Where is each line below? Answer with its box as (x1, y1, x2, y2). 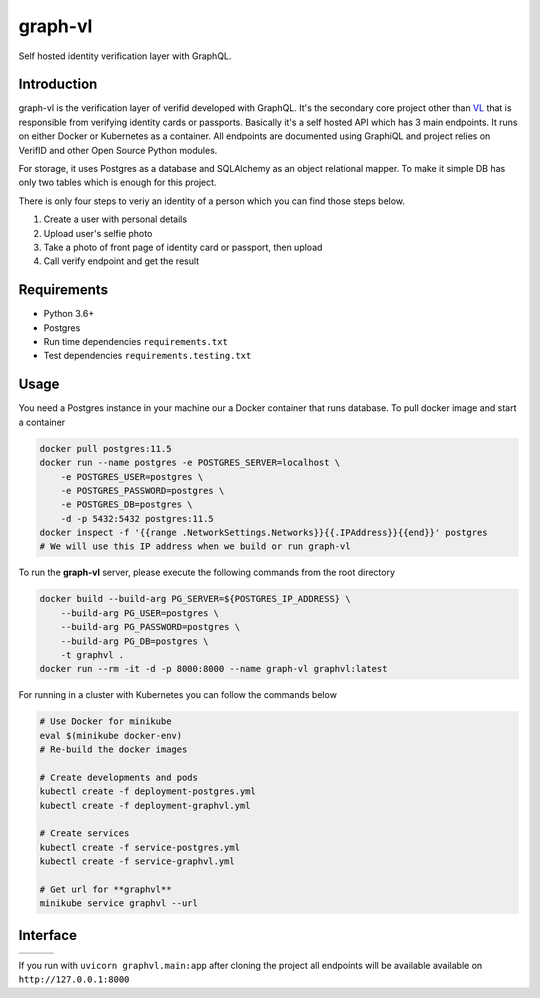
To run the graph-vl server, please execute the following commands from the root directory (18, 566, 395, 579)
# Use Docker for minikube (39, 716, 172, 727)
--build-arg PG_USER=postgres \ (60, 607, 220, 619)
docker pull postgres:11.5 (39, 443, 172, 454)
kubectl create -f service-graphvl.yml (39, 856, 235, 867)
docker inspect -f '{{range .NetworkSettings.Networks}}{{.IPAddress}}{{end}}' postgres (39, 527, 489, 539)
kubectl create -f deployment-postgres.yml (39, 786, 257, 797)
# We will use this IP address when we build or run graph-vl (39, 541, 351, 552)
